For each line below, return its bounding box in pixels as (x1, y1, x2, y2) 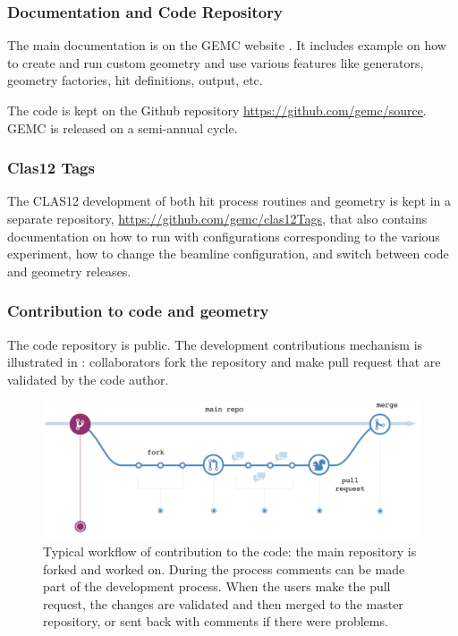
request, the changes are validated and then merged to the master (43, 594, 403, 613)
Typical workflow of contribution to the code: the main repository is (43, 542, 417, 560)
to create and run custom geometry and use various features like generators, (7, 53, 424, 72)
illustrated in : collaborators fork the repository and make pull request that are (7, 352, 441, 371)
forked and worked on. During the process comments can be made (43, 559, 405, 578)
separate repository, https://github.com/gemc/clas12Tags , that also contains (7, 209, 428, 227)
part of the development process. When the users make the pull (43, 577, 391, 596)
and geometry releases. (7, 261, 131, 280)
